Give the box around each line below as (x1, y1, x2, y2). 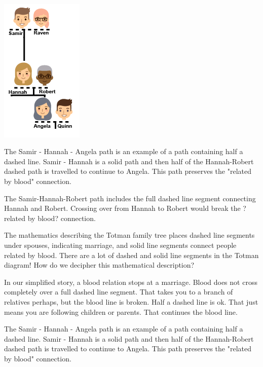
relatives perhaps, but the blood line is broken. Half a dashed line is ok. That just (4, 296, 258, 307)
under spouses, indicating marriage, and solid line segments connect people (4, 239, 237, 250)
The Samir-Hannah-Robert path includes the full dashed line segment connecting (4, 193, 256, 203)
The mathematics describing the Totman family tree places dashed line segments (4, 230, 255, 240)
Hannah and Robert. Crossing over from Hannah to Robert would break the (4, 203, 241, 213)
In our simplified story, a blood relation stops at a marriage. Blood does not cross (4, 276, 257, 287)
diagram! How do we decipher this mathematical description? (4, 260, 195, 270)
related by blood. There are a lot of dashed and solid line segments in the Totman (4, 249, 259, 260)
